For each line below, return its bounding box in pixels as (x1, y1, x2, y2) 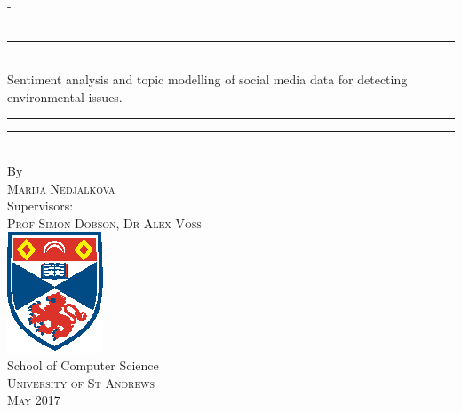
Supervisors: (7, 196, 74, 215)
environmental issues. (7, 87, 123, 106)
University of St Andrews (7, 373, 155, 392)
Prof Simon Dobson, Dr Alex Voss (7, 213, 202, 232)
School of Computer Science (7, 355, 159, 374)
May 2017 (7, 391, 60, 409)
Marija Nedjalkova (7, 178, 115, 197)
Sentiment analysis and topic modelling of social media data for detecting (7, 70, 408, 89)
